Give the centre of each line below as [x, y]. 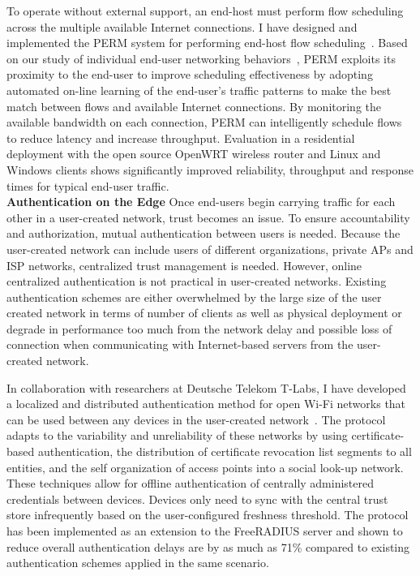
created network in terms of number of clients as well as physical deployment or [204, 313]
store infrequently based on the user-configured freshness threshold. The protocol [208, 515]
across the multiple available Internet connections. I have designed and [182, 26]
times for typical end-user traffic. [88, 185]
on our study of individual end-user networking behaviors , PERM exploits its [201, 58]
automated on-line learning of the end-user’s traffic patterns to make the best [199, 90]
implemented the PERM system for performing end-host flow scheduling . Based [207, 43]
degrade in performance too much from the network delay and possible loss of [199, 328]
